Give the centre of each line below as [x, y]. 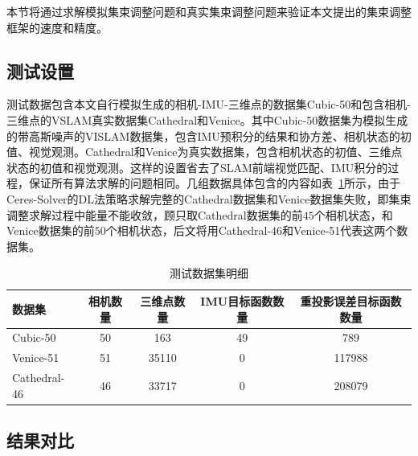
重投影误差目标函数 [351, 300]
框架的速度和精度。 [57, 27]
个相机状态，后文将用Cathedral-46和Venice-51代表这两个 [251, 230]
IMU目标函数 [237, 300]
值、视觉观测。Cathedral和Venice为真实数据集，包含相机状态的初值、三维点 [205, 152]
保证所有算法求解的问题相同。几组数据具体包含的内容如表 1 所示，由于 [214, 183]
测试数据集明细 [209, 273]
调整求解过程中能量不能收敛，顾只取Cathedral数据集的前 [155, 214]
